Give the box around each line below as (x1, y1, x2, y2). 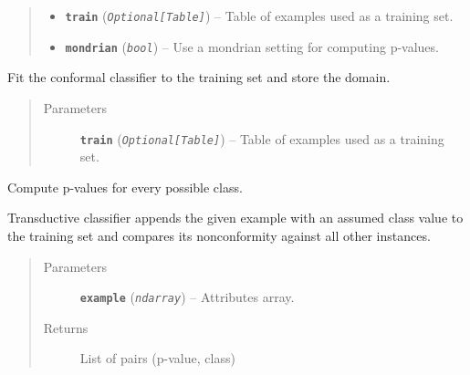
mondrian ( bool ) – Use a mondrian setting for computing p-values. (65, 36, 439, 56)
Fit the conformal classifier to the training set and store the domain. (7, 68, 391, 87)
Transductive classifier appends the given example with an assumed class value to (7, 208, 464, 227)
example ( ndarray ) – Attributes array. (79, 287, 295, 307)
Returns (43, 318, 89, 337)
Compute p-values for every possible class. (7, 177, 243, 196)
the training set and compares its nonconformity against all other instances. (7, 225, 431, 245)
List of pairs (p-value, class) (79, 349, 235, 368)
